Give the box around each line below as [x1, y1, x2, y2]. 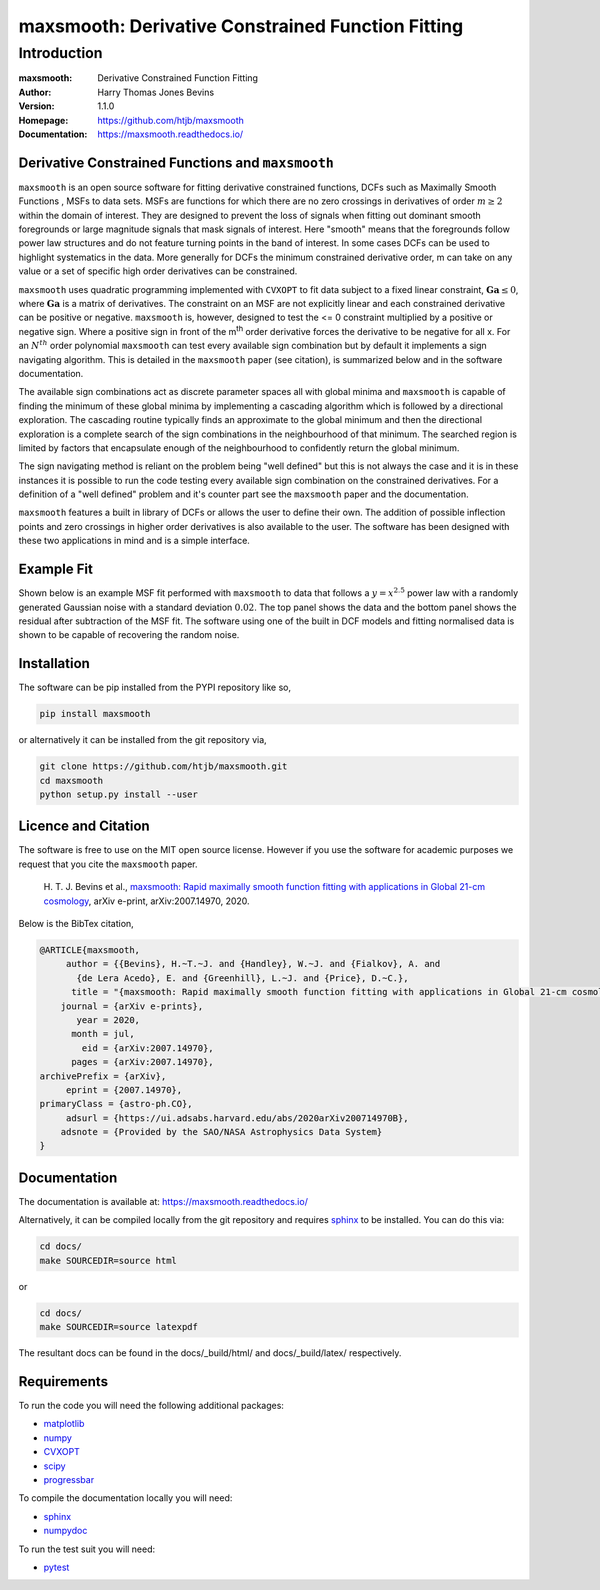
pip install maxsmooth [39, 708, 151, 720]
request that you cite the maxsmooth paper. [18, 858, 198, 870]
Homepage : [18, 114, 69, 126]
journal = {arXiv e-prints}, [60, 1000, 204, 1012]
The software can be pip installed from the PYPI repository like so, [18, 681, 292, 694]
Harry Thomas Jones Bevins [97, 86, 215, 98]
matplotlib [43, 1418, 85, 1430]
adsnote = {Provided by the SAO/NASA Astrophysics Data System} [60, 1126, 383, 1138]
